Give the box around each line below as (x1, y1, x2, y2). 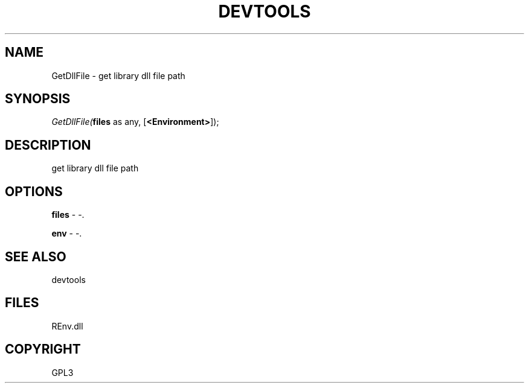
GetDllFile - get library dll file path (51, 70, 185, 81)
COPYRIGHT (5, 342, 81, 357)
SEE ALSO (5, 249, 66, 264)
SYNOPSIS (5, 91, 71, 107)
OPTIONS (5, 183, 63, 199)
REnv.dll (51, 320, 83, 331)
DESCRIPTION (5, 137, 91, 153)
